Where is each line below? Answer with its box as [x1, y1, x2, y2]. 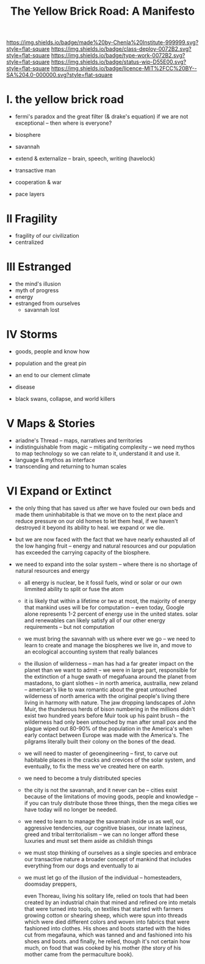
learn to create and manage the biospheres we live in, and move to [24, 641, 192, 649]
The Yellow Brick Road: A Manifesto [10, 4, 195, 18]
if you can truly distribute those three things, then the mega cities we [24, 799, 198, 806]
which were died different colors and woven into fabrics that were [24, 918, 190, 925]
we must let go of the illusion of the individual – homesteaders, [24, 874, 182, 881]
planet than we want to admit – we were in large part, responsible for [24, 666, 197, 674]
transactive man [15, 167, 56, 174]
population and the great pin [15, 359, 87, 367]
